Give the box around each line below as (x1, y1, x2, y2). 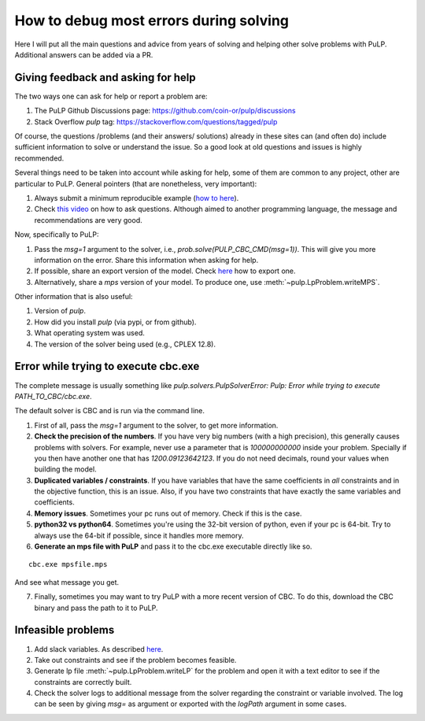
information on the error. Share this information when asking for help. (34, 255, 259, 264)
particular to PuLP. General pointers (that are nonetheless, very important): (14, 179, 257, 188)
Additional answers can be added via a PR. (14, 50, 153, 59)
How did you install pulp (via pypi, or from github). (34, 317, 197, 327)
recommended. (14, 153, 65, 163)
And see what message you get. (14, 577, 120, 586)
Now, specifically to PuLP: (14, 230, 99, 239)
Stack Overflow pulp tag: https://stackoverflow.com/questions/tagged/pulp (34, 116, 278, 126)
